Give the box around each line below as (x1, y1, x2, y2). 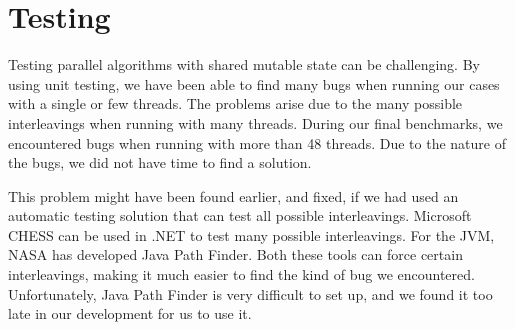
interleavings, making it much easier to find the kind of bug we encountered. (8, 264, 475, 285)
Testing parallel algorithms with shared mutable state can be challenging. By (8, 54, 480, 75)
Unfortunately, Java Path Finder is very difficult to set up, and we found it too (8, 283, 493, 304)
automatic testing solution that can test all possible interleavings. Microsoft (8, 205, 472, 226)
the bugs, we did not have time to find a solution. (8, 152, 312, 173)
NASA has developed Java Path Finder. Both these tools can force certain (8, 244, 463, 265)
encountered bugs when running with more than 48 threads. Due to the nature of (8, 132, 506, 153)
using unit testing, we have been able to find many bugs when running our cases (8, 73, 500, 94)
